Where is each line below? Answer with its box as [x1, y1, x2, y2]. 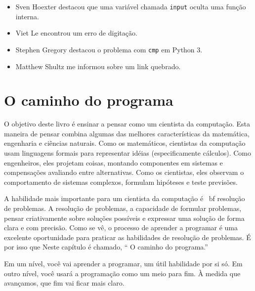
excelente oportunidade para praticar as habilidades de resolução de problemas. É [4, 232, 251, 242]
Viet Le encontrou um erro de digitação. [15, 28, 137, 38]
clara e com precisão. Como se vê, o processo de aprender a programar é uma [4, 222, 238, 233]
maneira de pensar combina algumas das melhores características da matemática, [4, 128, 250, 138]
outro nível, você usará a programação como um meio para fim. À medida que [4, 268, 241, 278]
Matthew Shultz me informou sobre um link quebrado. [15, 61, 181, 71]
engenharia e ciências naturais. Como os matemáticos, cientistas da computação [4, 138, 246, 148]
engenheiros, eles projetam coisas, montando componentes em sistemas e [4, 157, 223, 167]
